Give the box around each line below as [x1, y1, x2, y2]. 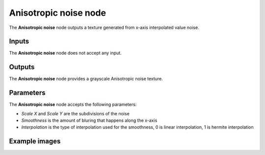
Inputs [9, 37, 29, 46]
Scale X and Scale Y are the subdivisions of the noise [21, 110, 130, 116]
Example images [9, 137, 61, 146]
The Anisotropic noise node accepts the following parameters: [9, 102, 137, 107]
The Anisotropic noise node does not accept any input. [9, 50, 122, 56]
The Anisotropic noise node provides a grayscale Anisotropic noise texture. [9, 76, 163, 82]
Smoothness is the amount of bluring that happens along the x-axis [21, 118, 158, 124]
